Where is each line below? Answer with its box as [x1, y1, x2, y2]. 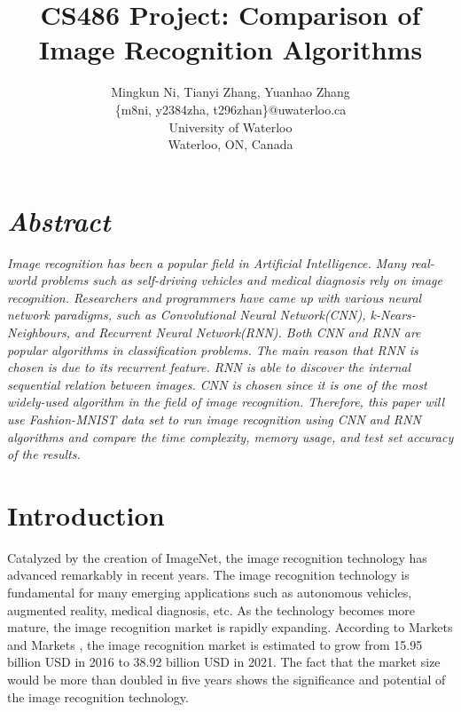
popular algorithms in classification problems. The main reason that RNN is [7, 340, 418, 359]
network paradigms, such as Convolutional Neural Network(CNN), [7, 305, 366, 324]
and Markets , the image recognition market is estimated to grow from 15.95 [7, 635, 423, 653]
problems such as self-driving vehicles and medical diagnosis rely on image [41, 271, 442, 289]
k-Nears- [370, 305, 416, 324]
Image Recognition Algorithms [38, 31, 423, 67]
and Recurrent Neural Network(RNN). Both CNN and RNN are [74, 323, 421, 341]
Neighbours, [7, 323, 71, 341]
